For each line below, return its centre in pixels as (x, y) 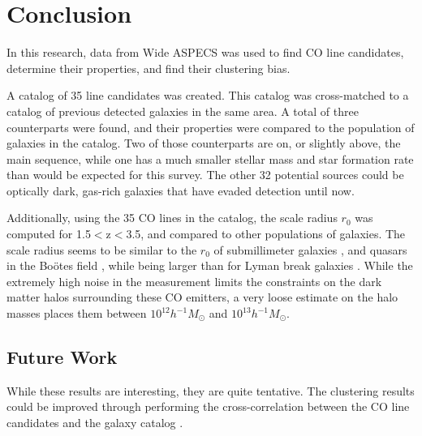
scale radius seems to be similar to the (102, 249)
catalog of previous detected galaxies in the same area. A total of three (183, 111)
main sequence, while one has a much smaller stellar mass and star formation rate (210, 158)
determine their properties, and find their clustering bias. (149, 68)
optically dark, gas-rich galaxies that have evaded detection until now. (181, 190)
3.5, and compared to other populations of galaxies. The (266, 234)
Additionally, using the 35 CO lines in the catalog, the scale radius (172, 218)
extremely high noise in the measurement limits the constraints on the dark (194, 281)
